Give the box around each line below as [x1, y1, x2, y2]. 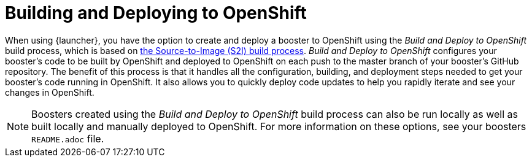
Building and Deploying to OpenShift [5, 2, 307, 23]
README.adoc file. [31, 132, 104, 145]
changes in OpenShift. [5, 87, 94, 98]
